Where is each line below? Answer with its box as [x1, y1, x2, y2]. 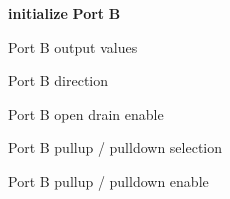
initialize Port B [8, 3, 121, 23]
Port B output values [8, 36, 138, 57]
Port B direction [8, 70, 109, 91]
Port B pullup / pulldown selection [8, 137, 223, 158]
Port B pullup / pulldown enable [8, 170, 209, 191]
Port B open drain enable [8, 103, 164, 124]
